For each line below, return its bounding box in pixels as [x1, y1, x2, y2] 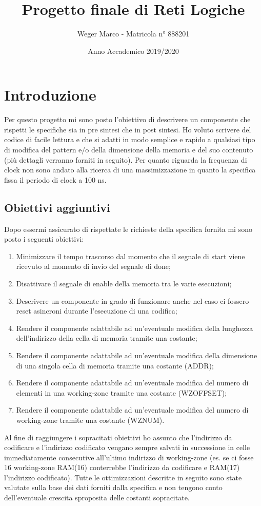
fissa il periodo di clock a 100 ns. [4, 174, 107, 185]
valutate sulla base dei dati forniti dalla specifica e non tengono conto [4, 482, 223, 493]
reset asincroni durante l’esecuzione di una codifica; [16, 305, 177, 316]
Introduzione [4, 84, 96, 105]
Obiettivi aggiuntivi [4, 199, 110, 215]
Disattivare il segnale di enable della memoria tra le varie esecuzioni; [16, 278, 232, 288]
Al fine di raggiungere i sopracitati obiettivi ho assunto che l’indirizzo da [4, 432, 232, 442]
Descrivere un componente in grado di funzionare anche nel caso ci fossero [16, 295, 249, 306]
